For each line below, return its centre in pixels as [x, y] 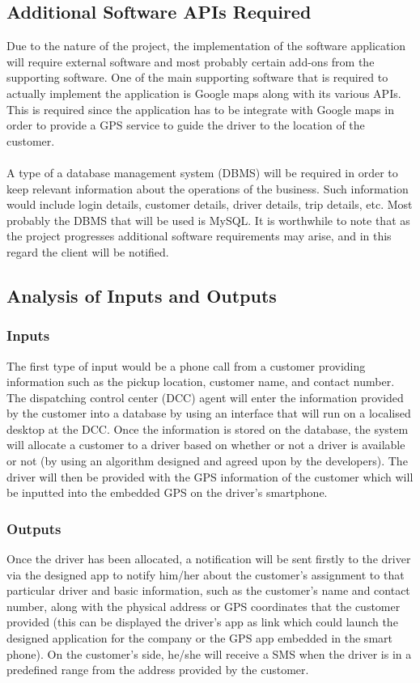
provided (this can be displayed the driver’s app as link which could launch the [202, 622]
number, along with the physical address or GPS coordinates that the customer [204, 606]
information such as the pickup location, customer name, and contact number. [201, 382]
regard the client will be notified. [88, 251]
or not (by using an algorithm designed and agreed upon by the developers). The [207, 461]
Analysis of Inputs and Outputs [142, 295]
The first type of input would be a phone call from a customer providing [186, 365]
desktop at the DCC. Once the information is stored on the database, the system [208, 428]
